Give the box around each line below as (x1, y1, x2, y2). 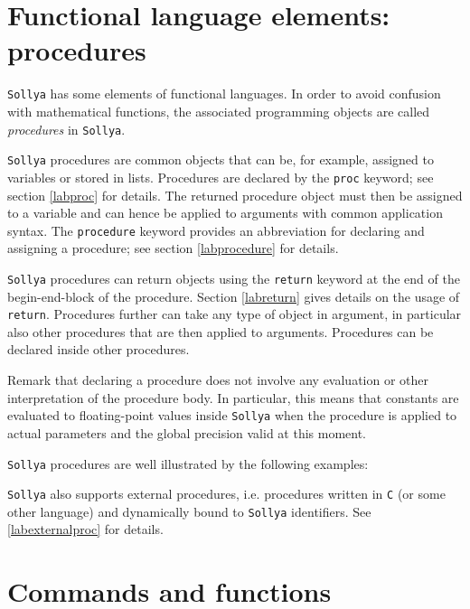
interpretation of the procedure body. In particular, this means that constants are (7, 388, 459, 407)
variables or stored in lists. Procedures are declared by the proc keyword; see (7, 167, 434, 186)
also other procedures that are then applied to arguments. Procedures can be (7, 322, 434, 341)
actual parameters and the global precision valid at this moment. (7, 423, 367, 442)
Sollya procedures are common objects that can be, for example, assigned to (7, 150, 434, 169)
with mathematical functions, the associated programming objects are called (7, 101, 430, 120)
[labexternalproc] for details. (7, 520, 164, 539)
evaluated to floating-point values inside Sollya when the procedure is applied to (7, 406, 457, 425)
